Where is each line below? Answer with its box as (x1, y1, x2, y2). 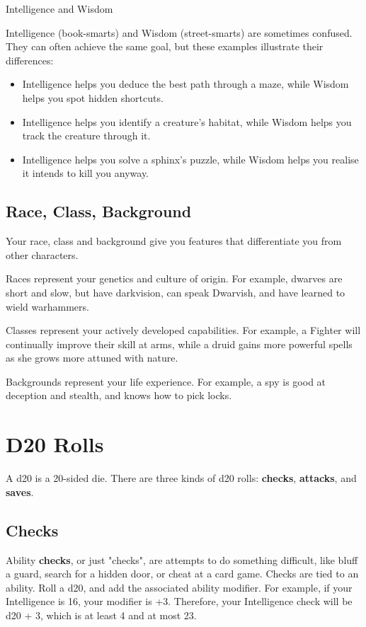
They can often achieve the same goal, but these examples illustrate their (6, 39, 324, 54)
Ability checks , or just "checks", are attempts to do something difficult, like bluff (6, 552, 358, 567)
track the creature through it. (22, 128, 151, 143)
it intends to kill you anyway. (22, 166, 149, 180)
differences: (6, 52, 54, 67)
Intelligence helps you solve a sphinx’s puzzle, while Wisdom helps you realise (22, 151, 359, 166)
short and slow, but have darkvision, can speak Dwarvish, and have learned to (6, 284, 345, 299)
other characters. (6, 247, 79, 262)
